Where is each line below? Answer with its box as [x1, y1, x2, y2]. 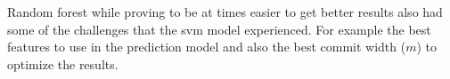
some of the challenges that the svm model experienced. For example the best [7, 20, 431, 38]
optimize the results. [7, 54, 119, 73]
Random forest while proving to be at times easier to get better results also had [7, 3, 443, 20]
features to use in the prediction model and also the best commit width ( [7, 37, 406, 56]
